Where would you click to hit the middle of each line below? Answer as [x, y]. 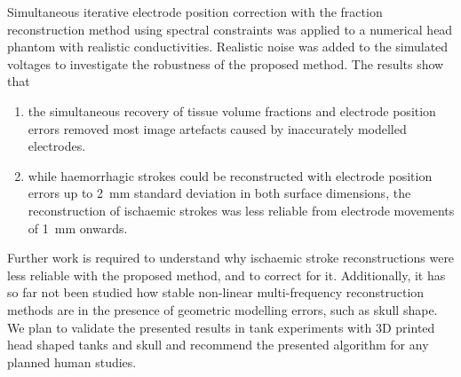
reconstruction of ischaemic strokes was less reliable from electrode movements [241, 210]
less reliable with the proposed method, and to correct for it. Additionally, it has [227, 275]
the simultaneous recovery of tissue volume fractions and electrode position [232, 110]
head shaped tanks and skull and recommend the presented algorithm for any [218, 345]
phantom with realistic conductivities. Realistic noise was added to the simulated [228, 47]
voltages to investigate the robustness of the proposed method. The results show [226, 63]
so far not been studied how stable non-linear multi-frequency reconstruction [216, 292]
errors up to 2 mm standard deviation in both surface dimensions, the [219, 193]
